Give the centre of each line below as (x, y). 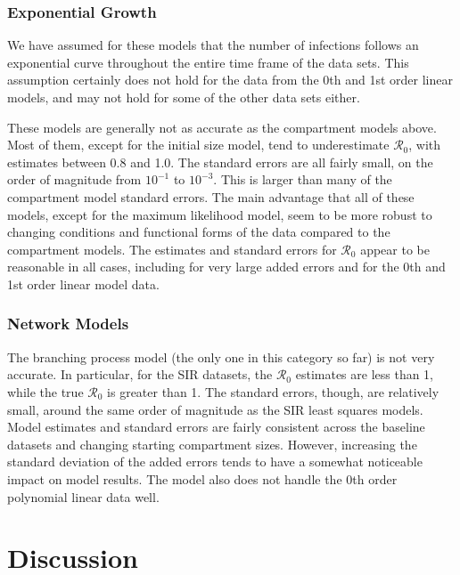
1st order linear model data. (83, 283)
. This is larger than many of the (303, 179)
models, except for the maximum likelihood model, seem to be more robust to (220, 214)
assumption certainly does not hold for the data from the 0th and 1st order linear (230, 80)
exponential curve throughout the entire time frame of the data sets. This (208, 62)
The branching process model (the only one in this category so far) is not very (221, 356)
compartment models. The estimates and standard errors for (172, 249)
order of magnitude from (74, 179)
